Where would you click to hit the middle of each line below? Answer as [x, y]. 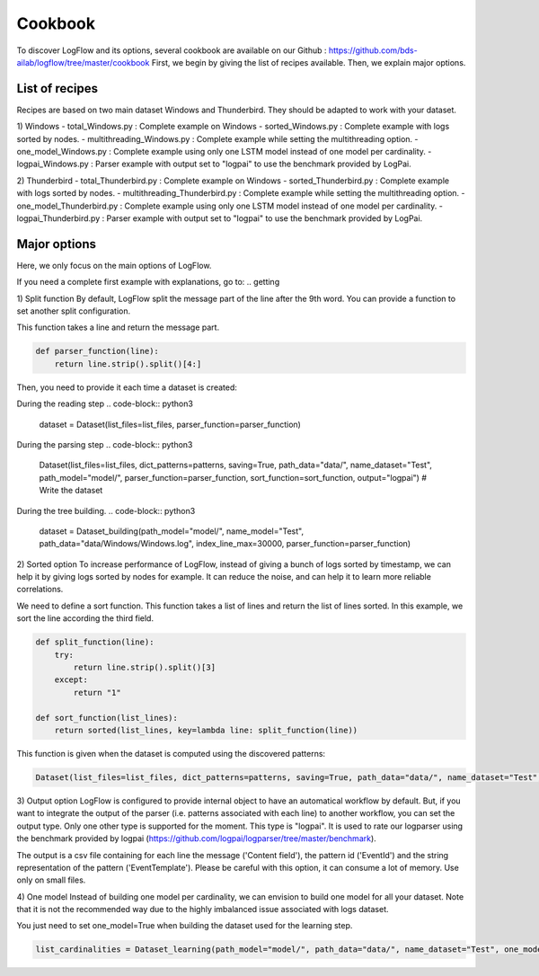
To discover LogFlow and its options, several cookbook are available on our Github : [172, 50]
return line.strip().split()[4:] [128, 364]
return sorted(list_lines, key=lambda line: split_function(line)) [206, 730]
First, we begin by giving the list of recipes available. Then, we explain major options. [309, 62]
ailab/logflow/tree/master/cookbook [83, 62]
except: [71, 680]
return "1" [97, 692]
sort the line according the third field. [85, 618]
